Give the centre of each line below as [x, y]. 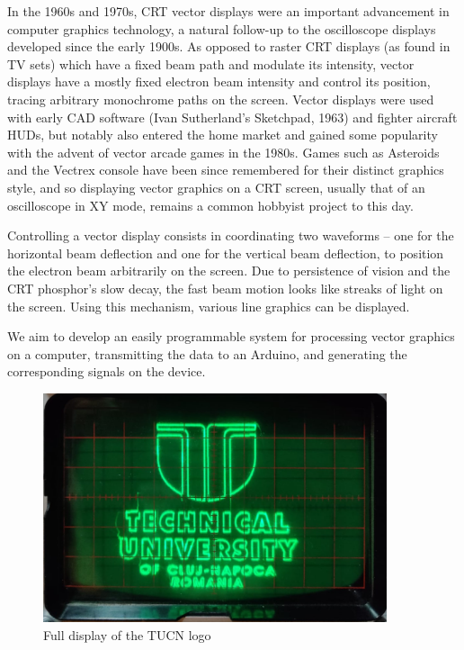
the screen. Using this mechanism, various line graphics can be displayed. [209, 306]
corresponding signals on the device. [107, 371]
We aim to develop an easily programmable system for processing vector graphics [231, 336]
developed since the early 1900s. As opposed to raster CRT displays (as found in [229, 46]
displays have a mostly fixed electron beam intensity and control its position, [219, 81]
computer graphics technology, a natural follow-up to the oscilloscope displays [222, 28]
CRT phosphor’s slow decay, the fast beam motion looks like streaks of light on [225, 288]
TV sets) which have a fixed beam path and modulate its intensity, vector [211, 63]
